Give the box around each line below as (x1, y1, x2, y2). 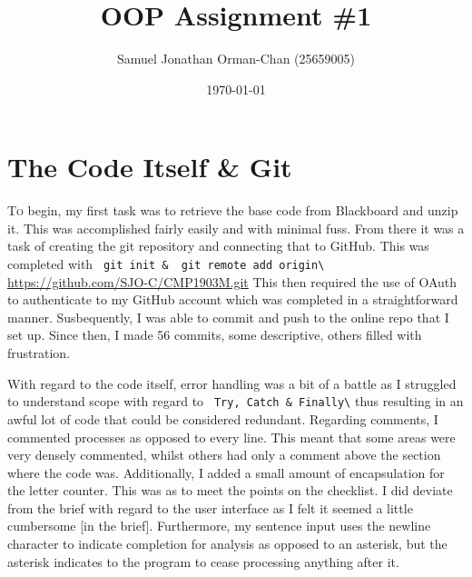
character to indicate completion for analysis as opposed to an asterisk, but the (7, 534, 447, 553)
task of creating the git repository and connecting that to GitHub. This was (7, 236, 429, 255)
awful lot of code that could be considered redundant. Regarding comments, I (7, 409, 438, 428)
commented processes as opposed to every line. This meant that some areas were (7, 427, 456, 446)
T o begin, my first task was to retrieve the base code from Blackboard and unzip (7, 201, 458, 220)
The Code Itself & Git (7, 148, 292, 185)
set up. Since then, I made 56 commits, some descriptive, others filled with (7, 325, 422, 344)
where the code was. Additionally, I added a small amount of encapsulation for (7, 463, 445, 482)
